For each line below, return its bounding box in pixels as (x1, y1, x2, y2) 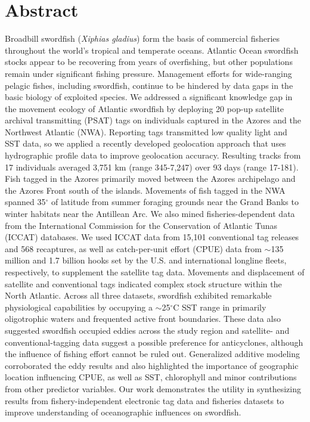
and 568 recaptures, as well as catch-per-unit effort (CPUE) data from (5, 242, 262, 255)
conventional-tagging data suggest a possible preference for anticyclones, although (5, 336, 303, 348)
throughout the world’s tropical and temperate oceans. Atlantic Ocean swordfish (5, 44, 299, 56)
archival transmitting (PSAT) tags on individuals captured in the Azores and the (5, 114, 301, 126)
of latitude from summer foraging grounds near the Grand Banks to (51, 196, 299, 208)
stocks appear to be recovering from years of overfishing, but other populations (5, 55, 293, 68)
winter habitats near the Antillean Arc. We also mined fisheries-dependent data (5, 207, 295, 220)
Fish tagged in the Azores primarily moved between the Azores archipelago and (5, 172, 296, 185)
